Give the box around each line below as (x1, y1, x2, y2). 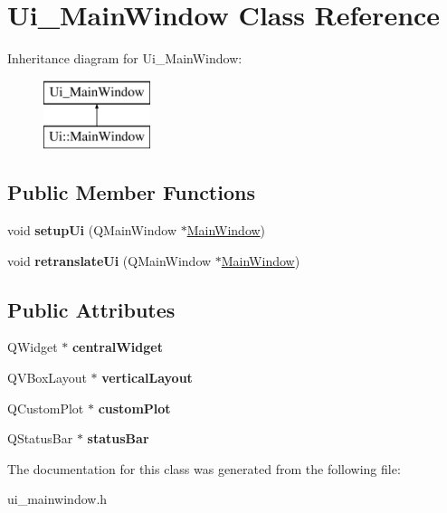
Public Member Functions (7, 178, 255, 206)
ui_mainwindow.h (7, 489, 108, 508)
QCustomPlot (7, 398, 84, 417)
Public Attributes (7, 295, 176, 323)
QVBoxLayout (7, 368, 87, 387)
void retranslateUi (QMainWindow (7, 251, 212, 270)
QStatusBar (7, 429, 73, 448)
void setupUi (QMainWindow (7, 221, 177, 240)
